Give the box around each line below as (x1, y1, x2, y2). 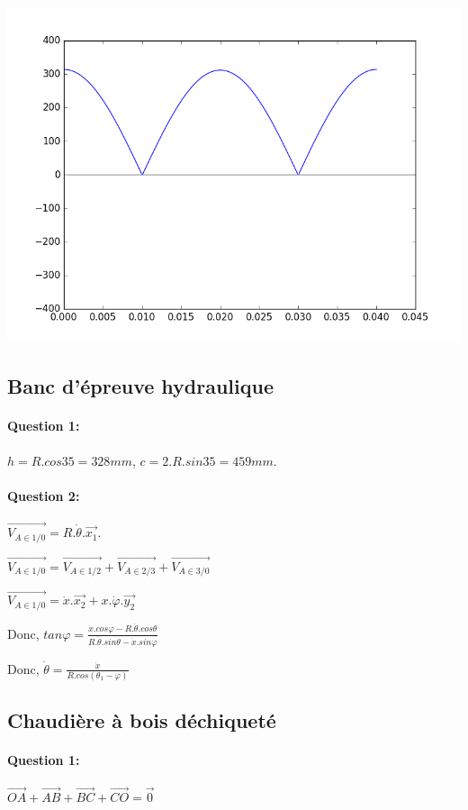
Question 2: (7, 486, 80, 505)
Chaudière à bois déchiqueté (7, 706, 276, 734)
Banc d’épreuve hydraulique (7, 372, 274, 400)
